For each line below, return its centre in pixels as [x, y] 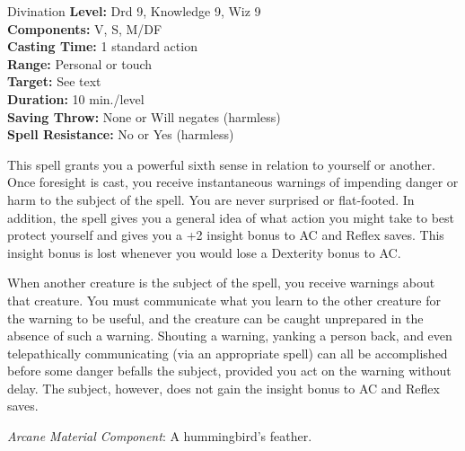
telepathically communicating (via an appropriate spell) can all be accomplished [228, 353]
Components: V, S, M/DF [85, 28]
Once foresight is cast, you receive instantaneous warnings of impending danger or [233, 182]
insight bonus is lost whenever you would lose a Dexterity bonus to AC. [204, 252]
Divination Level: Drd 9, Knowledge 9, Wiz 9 [134, 11]
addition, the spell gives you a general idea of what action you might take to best [231, 217]
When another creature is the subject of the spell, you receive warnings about [221, 283]
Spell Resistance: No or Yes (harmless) [121, 134]
